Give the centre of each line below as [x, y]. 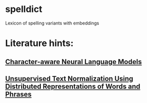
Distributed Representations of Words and [73, 86]
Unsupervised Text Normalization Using [69, 78]
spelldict [24, 9]
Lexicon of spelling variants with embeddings [52, 23]
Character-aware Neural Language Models [73, 62]
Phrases [18, 94]
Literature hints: [40, 43]
